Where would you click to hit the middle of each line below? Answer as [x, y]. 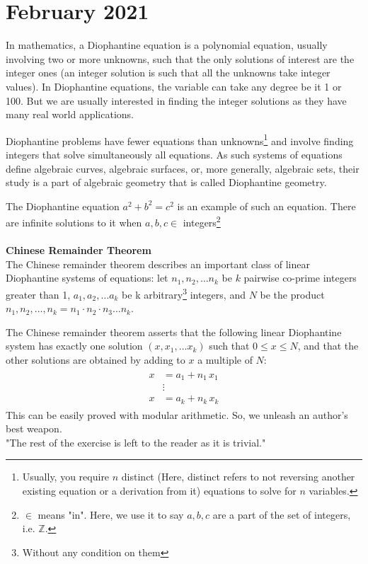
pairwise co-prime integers [300, 278]
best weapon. [34, 428]
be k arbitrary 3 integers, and [184, 293]
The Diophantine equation [63, 206]
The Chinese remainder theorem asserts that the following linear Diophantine [174, 332]
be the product [292, 294]
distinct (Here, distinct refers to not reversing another [238, 477]
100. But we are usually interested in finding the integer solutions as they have [176, 100]
